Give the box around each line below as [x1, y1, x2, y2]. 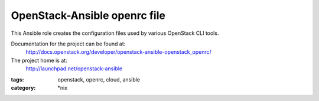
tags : [11, 76, 24, 83]
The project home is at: [11, 57, 67, 64]
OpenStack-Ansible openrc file [11, 9, 165, 22]
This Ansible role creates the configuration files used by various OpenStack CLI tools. [11, 30, 219, 37]
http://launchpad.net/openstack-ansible [25, 65, 123, 72]
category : [11, 84, 36, 91]
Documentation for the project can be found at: [11, 40, 126, 47]
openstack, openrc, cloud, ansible [57, 76, 141, 83]
